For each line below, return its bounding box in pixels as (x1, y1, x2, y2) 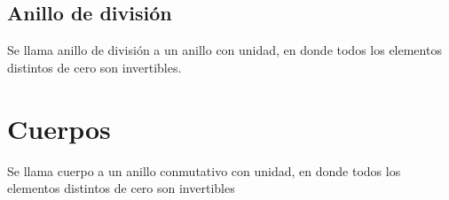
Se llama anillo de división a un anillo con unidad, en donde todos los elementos (7, 41, 442, 59)
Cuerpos (7, 110, 111, 146)
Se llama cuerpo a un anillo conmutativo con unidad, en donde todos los (7, 161, 401, 180)
